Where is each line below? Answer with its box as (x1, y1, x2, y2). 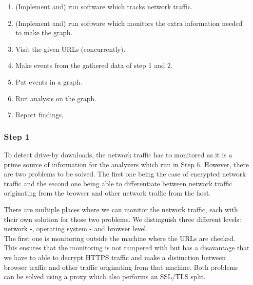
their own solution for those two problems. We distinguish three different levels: (4, 214, 241, 224)
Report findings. (15, 110, 64, 120)
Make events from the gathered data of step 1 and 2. (15, 60, 173, 70)
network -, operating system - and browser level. (4, 223, 148, 234)
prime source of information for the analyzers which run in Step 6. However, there (4, 159, 249, 169)
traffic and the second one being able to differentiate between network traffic (4, 178, 233, 188)
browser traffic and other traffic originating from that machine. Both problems (4, 262, 238, 272)
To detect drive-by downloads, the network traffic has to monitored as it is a (4, 149, 233, 159)
